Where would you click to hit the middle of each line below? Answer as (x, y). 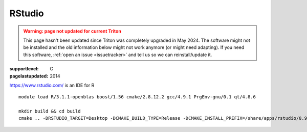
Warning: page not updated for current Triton (72, 31)
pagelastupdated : (29, 76)
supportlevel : (24, 69)
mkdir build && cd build (50, 111)
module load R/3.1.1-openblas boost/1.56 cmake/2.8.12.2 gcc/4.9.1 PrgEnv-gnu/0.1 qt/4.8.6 (137, 97)
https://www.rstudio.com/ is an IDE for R (52, 85)
